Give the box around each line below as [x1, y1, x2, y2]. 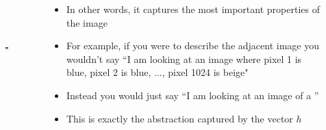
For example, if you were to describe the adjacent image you [66, 38, 319, 53]
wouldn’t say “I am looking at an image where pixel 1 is [66, 51, 302, 66]
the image [66, 15, 108, 29]
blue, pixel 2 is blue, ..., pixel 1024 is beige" [66, 65, 249, 79]
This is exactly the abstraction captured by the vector [66, 111, 293, 125]
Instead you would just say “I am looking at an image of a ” [66, 88, 319, 102]
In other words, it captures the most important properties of [66, 2, 320, 16]
